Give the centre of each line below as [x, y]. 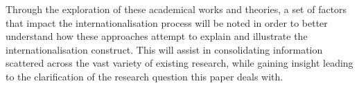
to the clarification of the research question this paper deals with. [145, 76]
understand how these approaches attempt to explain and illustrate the [157, 36]
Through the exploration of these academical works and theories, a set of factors [176, 9]
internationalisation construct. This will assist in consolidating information [164, 49]
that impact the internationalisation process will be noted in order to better [167, 22]
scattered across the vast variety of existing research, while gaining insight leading [179, 63]
